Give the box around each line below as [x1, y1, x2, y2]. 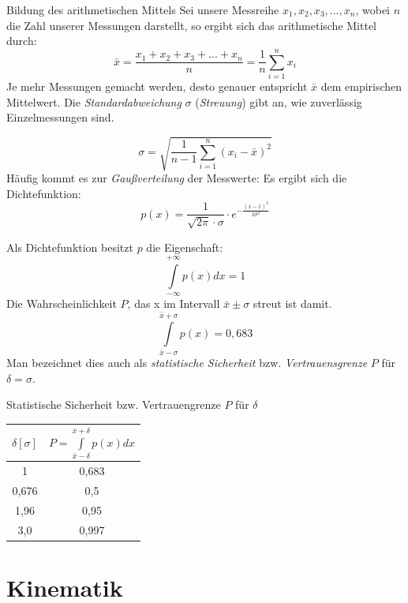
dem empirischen [320, 77, 402, 94]
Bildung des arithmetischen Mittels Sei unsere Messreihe [6, 2, 279, 17]
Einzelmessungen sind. [6, 109, 114, 125]
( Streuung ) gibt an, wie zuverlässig [195, 93, 362, 110]
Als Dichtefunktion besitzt [6, 238, 133, 255]
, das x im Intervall [127, 295, 220, 312]
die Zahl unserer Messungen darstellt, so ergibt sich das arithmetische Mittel [6, 17, 377, 33]
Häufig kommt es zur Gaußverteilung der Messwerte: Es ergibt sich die [6, 170, 347, 186]
